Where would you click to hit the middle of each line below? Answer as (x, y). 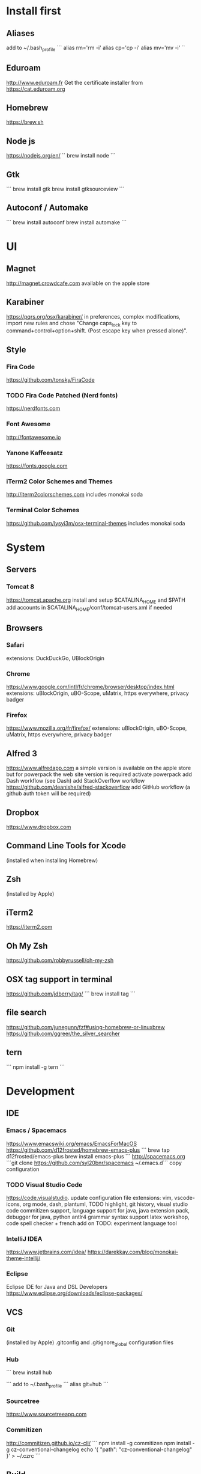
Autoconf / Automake (47, 208)
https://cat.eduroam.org (36, 89)
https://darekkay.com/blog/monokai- (133, 1252)
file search (26, 1013)
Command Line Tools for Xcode (66, 846)
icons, (14, 1204)
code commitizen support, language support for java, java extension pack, (98, 1210)
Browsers (25, 628)
